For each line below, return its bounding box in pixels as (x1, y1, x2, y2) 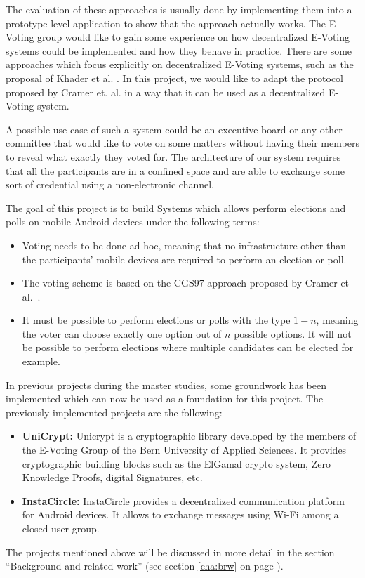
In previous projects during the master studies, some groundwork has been (6, 377, 326, 392)
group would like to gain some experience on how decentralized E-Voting (37, 29, 350, 44)
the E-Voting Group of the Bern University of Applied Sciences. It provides (22, 442, 347, 457)
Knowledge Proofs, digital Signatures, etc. (22, 470, 203, 485)
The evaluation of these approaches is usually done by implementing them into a (6, 2, 352, 16)
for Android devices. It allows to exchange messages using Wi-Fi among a (22, 507, 339, 522)
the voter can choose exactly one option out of (22, 326, 222, 341)
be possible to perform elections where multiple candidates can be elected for (22, 340, 354, 355)
